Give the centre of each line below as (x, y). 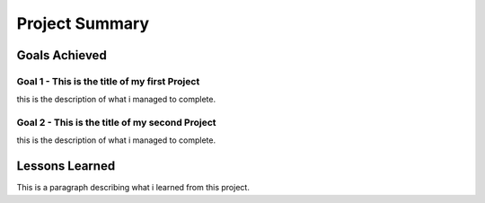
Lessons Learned (66, 166)
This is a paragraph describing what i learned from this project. (133, 188)
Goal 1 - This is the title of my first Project (108, 81)
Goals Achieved (62, 55)
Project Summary (83, 23)
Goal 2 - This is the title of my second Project (116, 123)
